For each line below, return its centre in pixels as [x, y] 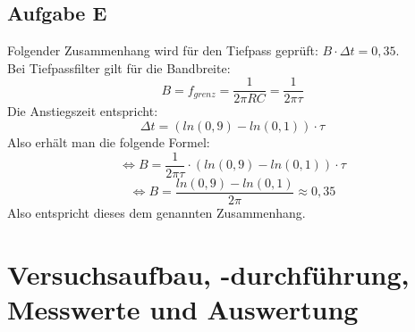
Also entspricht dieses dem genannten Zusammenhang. [157, 212]
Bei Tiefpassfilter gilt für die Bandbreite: [119, 67]
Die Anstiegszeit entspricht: [83, 111]
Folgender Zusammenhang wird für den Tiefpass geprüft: [163, 50]
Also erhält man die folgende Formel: [109, 142]
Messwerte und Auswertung [183, 308]
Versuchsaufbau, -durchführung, [208, 274]
